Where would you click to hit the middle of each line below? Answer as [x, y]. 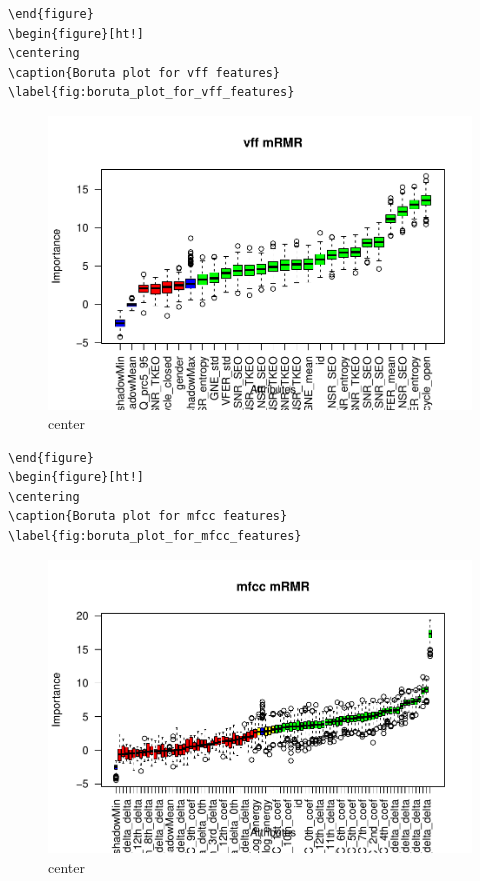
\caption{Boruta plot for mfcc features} [148, 516]
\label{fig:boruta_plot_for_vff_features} [151, 92]
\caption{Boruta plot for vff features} [144, 72]
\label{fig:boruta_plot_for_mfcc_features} [155, 536]
